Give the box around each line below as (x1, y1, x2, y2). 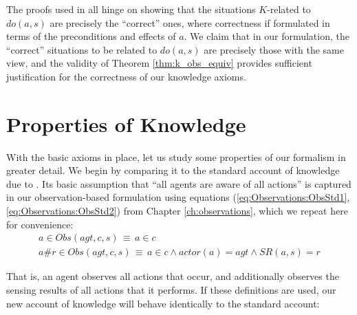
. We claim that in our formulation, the (184, 29, 349, 43)
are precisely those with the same (204, 42, 344, 56)
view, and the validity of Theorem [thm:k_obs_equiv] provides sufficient (6, 56, 312, 70)
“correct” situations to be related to (6, 42, 158, 56)
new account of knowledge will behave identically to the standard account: (6, 296, 320, 310)
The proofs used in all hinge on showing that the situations (6, 2, 256, 16)
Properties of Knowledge (6, 109, 246, 138)
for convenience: (6, 217, 74, 231)
